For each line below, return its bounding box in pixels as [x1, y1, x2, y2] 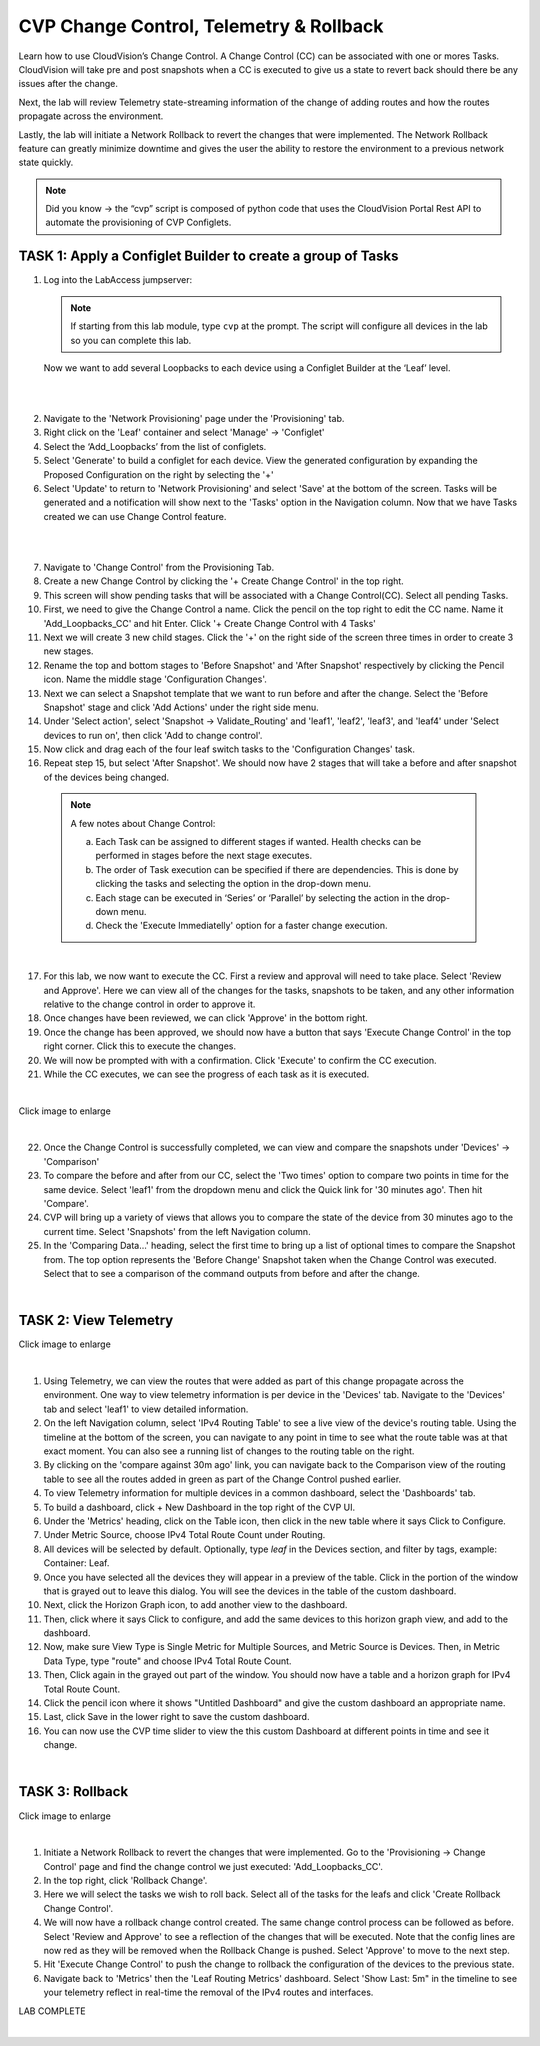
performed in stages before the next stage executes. [95, 850, 313, 862]
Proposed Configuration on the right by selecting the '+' [43, 468, 274, 480]
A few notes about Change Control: [70, 817, 216, 829]
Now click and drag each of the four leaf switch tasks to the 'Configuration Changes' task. [43, 743, 415, 755]
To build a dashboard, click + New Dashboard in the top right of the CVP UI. [43, 1501, 355, 1513]
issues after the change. [18, 78, 119, 90]
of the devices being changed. [43, 771, 170, 783]
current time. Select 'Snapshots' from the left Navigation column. [43, 1225, 311, 1237]
